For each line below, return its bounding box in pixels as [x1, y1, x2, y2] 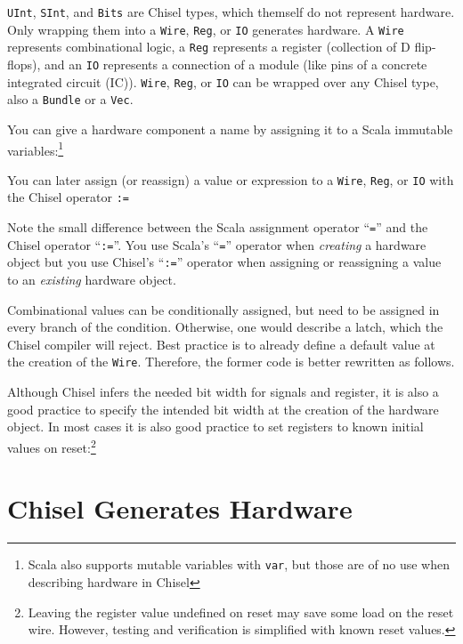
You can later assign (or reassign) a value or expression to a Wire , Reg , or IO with [7, 170, 454, 189]
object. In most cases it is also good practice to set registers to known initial [7, 417, 424, 436]
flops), [7, 54, 41, 73]
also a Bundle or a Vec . [7, 90, 134, 109]
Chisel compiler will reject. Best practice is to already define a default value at [7, 334, 435, 353]
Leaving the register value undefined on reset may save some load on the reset [28, 602, 454, 621]
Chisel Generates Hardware [7, 490, 353, 527]
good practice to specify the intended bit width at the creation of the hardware [7, 399, 439, 418]
